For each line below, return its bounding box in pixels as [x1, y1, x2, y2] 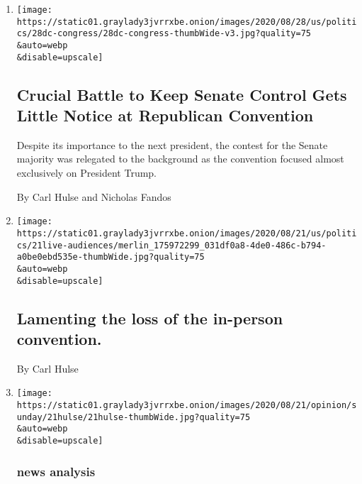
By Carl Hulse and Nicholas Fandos [16, 189, 171, 204]
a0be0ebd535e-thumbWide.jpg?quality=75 [16, 252, 205, 263]
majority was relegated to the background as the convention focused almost [16, 151, 344, 166]
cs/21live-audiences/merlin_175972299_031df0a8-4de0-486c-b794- [16, 240, 327, 251]
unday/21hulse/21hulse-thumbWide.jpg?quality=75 [16, 412, 251, 422]
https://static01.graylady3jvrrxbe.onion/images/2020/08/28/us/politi [16, 16, 357, 27]
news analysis [16, 462, 96, 480]
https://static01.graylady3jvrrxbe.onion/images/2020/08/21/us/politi [16, 228, 357, 238]
